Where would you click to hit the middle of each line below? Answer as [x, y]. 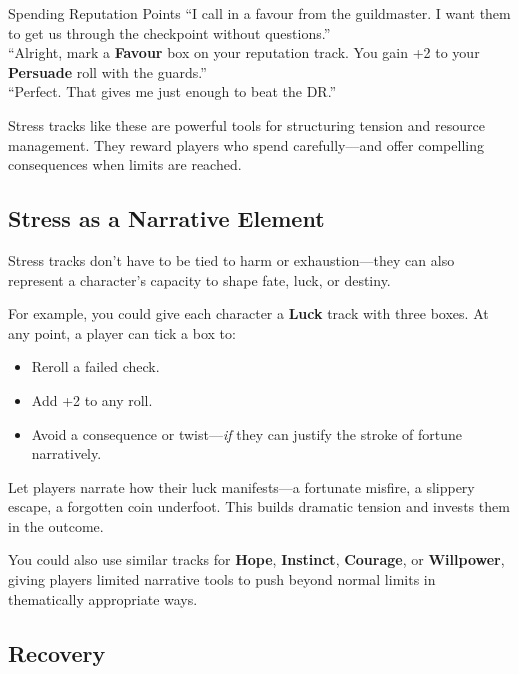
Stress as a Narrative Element [166, 218]
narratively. [66, 453]
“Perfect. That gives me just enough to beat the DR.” [172, 91]
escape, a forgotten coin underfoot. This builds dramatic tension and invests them [259, 506]
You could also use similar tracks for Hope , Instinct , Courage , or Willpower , [256, 559]
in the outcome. [56, 525]
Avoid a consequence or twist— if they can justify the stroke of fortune [246, 433]
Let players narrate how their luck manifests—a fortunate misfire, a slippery [241, 486]
